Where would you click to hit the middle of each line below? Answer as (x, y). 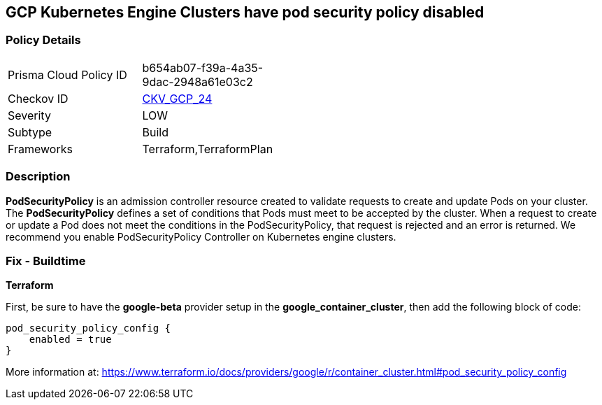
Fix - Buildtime (46, 261)
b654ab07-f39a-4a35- (203, 67)
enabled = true (70, 340)
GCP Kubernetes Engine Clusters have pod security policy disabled (245, 12)
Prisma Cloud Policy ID (67, 74)
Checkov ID (38, 98)
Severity (29, 115)
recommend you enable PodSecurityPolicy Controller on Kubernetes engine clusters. (201, 236)
